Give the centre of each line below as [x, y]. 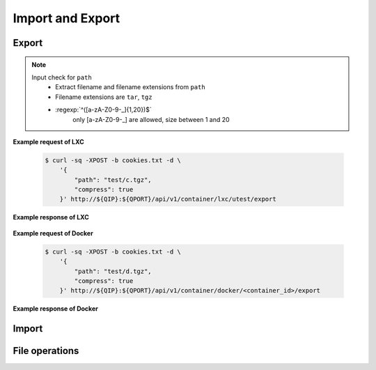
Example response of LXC [51, 217]
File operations [46, 351]
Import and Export [66, 18]
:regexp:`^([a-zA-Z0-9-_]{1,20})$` [104, 110]
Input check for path [62, 77]
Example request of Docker [53, 233]
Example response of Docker [56, 309]
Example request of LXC [48, 141]
